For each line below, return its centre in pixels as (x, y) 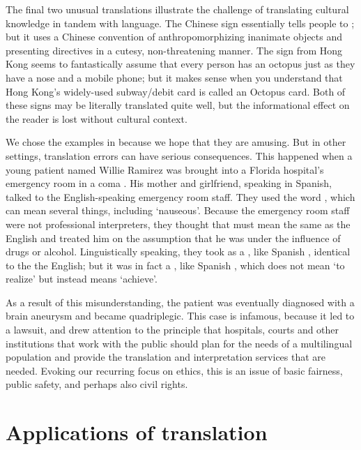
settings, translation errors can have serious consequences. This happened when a (179, 155)
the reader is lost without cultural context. (97, 118)
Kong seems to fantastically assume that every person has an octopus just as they (180, 64)
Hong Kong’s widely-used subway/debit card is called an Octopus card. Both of (176, 91)
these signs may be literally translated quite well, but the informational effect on (178, 105)
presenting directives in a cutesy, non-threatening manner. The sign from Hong (174, 50)
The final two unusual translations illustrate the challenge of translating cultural (177, 9)
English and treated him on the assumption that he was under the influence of (173, 238)
